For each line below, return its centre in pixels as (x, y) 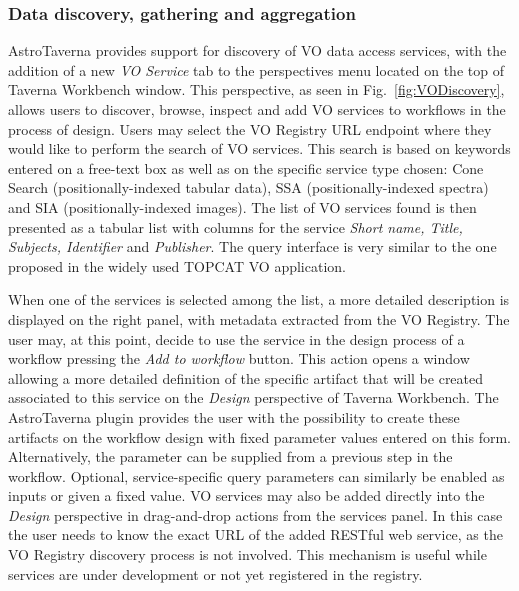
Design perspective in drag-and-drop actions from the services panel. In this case (255, 514)
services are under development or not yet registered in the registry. (215, 573)
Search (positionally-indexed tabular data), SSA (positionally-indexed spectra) (248, 187)
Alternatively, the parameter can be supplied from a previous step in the (230, 456)
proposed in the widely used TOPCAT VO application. (177, 265)
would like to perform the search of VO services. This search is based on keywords (259, 148)
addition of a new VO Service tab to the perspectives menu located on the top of (256, 69)
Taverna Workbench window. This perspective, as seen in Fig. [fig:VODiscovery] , (256, 89)
